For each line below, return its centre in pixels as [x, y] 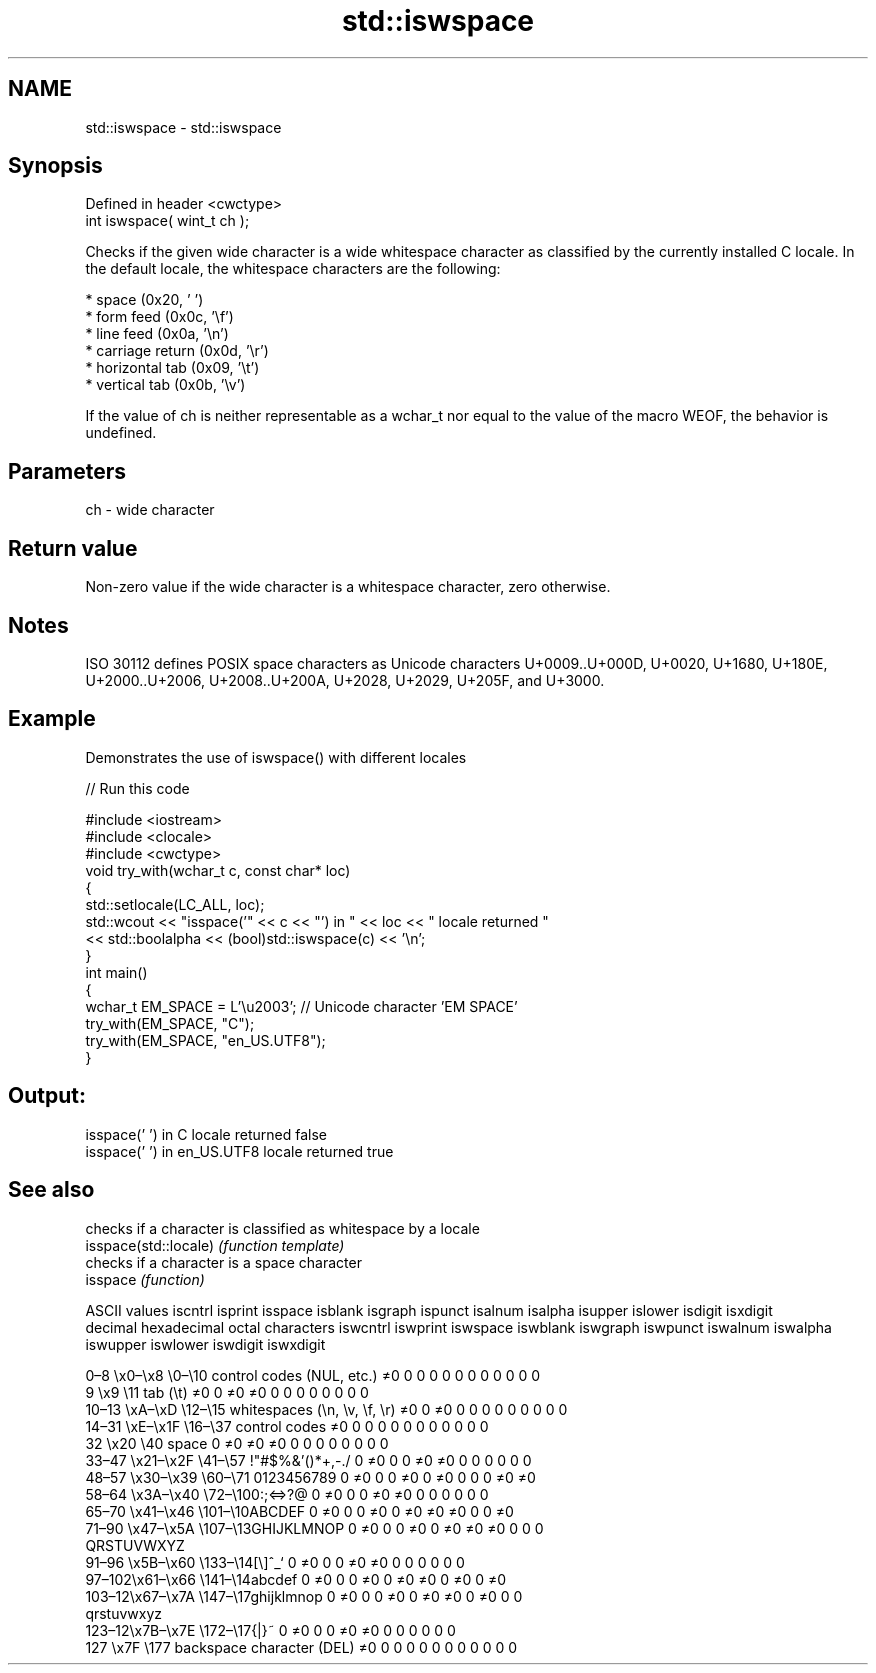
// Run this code [137, 788]
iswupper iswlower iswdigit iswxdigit [205, 1344]
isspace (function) [145, 1279]
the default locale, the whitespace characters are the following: [293, 269]
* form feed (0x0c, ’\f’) [159, 317]
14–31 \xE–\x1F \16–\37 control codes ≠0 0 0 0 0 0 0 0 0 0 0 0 [287, 1426]
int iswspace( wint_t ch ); [167, 221]
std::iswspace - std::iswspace [183, 127]
